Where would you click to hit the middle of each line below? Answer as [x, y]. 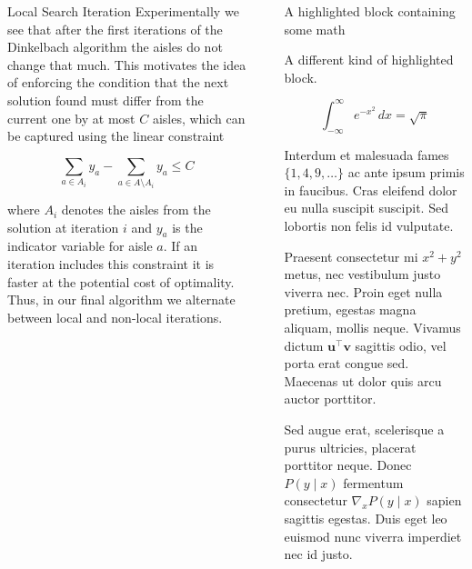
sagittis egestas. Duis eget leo [366, 518]
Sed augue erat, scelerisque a [364, 429]
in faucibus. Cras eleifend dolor [371, 190]
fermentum [373, 482]
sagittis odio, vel [401, 345]
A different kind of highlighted [369, 60]
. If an [181, 246]
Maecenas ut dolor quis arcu [363, 380]
